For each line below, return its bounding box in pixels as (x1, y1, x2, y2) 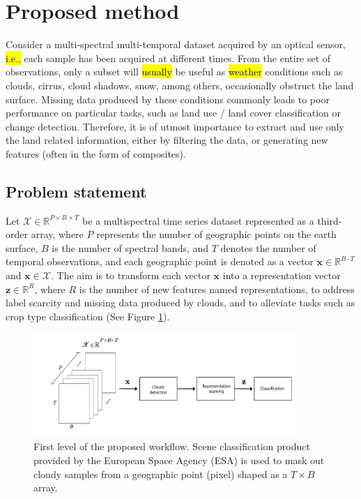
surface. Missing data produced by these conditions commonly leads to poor (6, 91, 330, 106)
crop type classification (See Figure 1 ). (6, 308, 170, 323)
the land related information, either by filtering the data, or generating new (6, 133, 328, 147)
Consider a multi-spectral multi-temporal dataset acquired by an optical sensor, (6, 37, 346, 52)
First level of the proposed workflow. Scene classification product (33, 439, 310, 454)
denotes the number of (220, 240, 316, 255)
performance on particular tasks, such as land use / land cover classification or (6, 105, 341, 120)
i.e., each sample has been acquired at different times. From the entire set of (6, 50, 331, 65)
